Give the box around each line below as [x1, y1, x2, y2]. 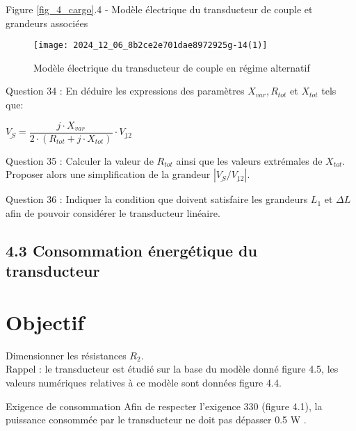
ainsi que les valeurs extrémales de [176, 153, 323, 168]
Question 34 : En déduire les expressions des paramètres [6, 83, 245, 98]
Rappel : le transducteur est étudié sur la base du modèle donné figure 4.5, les [6, 361, 339, 376]
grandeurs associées [6, 15, 88, 30]
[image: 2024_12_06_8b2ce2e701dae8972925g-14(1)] [33, 40, 268, 51]
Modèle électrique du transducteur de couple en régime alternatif [33, 60, 310, 74]
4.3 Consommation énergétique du [6, 239, 257, 261]
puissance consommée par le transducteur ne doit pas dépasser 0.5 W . [6, 412, 307, 427]
